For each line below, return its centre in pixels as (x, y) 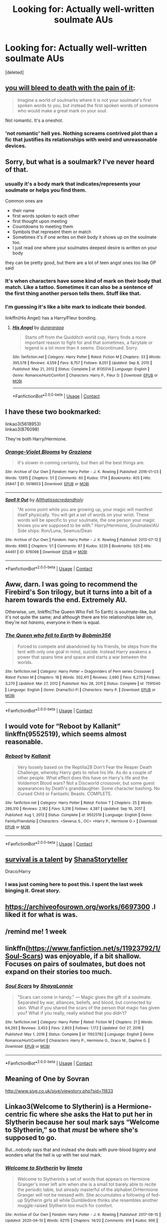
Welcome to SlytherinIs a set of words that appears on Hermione (83, 1179)
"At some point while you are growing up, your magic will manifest (85, 509)
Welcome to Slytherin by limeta (44, 1168)
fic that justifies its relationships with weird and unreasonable (81, 139)
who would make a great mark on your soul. (62, 110)
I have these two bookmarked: (53, 412)
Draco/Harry (18, 872)
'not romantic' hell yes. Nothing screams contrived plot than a (81, 133)
